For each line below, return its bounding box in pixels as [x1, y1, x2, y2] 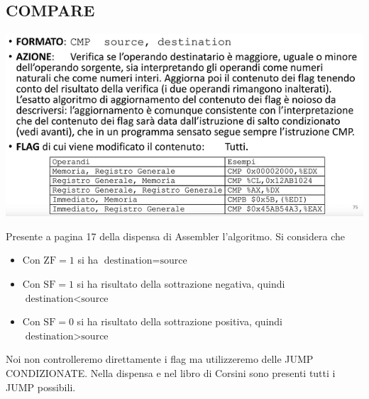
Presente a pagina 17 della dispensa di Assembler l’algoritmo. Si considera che [6, 228, 345, 243]
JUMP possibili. [6, 379, 76, 394]
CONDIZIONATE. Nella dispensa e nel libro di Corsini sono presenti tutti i [6, 366, 336, 381]
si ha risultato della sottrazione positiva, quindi [77, 314, 282, 329]
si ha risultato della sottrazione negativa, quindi [77, 276, 285, 291]
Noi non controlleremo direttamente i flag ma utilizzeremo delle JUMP [6, 352, 314, 366]
